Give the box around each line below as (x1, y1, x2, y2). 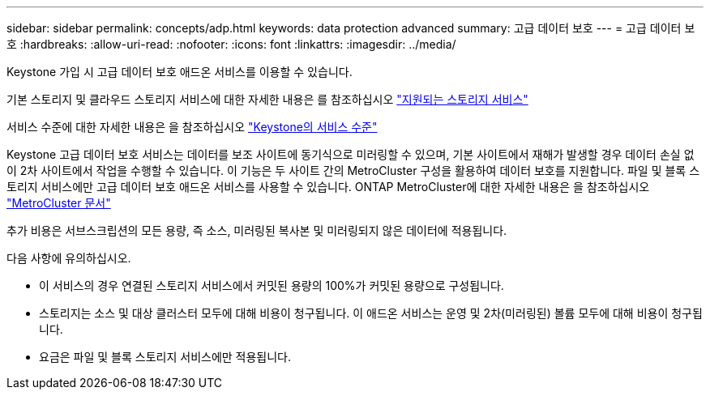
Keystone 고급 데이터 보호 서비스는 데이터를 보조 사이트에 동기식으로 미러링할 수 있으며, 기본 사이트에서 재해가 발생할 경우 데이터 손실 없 (6, 147, 695, 161)
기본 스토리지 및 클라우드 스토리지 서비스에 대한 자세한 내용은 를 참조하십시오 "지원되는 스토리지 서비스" (6, 92, 528, 106)
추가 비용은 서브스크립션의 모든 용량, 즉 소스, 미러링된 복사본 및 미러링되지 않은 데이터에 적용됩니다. (6, 224, 507, 237)
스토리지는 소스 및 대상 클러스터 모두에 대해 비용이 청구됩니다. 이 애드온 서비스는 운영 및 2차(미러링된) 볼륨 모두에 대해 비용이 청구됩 (39, 306, 703, 320)
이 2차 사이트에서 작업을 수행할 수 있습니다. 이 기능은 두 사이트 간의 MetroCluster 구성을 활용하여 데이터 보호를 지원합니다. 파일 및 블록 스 (6, 164, 700, 177)
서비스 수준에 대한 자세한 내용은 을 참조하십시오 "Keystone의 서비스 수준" (6, 120, 378, 134)
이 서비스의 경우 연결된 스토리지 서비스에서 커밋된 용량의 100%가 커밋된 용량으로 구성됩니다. (39, 279, 504, 292)
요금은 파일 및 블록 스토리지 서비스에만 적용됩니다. (39, 350, 292, 364)
